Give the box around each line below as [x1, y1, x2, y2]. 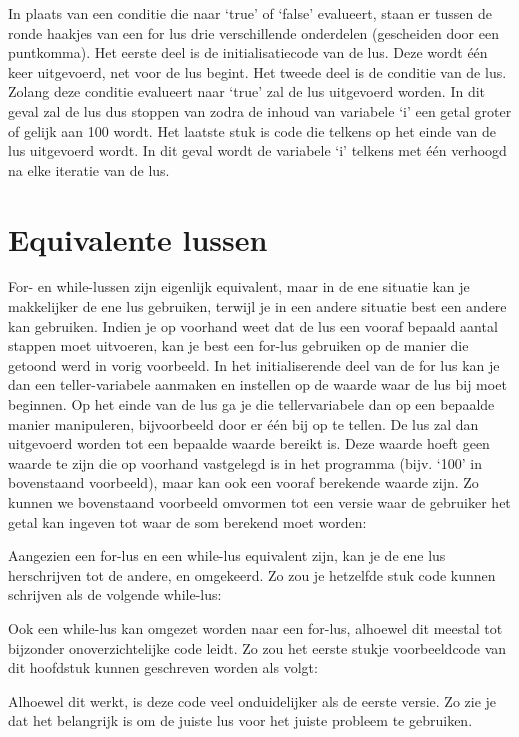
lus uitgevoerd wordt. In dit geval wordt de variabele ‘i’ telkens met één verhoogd [8, 140, 507, 161]
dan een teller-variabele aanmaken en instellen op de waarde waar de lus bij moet [8, 374, 507, 395]
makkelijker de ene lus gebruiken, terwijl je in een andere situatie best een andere [8, 296, 507, 317]
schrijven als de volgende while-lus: [8, 584, 222, 605]
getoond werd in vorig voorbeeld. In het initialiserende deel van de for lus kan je [8, 354, 500, 375]
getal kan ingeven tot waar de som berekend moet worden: [8, 511, 367, 532]
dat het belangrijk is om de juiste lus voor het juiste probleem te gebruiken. [8, 710, 473, 731]
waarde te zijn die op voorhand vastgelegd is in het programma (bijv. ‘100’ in [8, 452, 482, 473]
